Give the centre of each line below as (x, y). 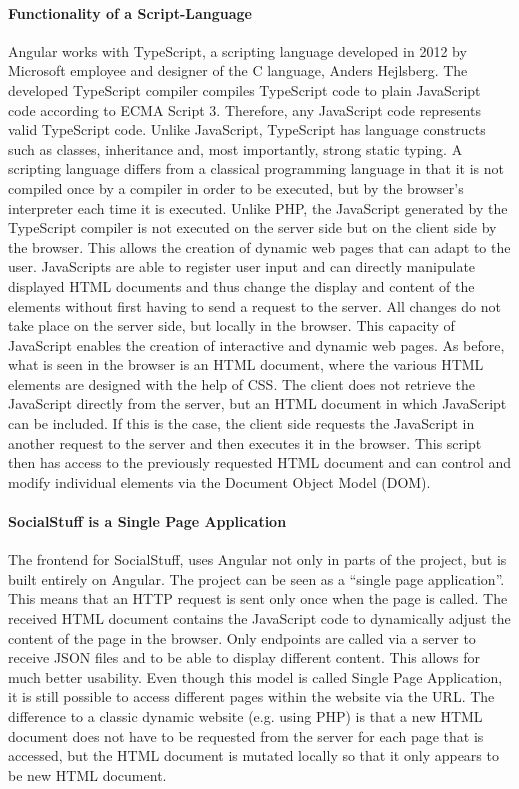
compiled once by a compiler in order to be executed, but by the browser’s (236, 187)
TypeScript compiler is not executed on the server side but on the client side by (252, 227)
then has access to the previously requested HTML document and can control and (260, 462)
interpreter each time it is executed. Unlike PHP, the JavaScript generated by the (258, 207)
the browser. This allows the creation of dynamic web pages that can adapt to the (259, 246)
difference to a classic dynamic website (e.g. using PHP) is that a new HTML (245, 716)
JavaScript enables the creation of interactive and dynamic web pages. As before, (256, 344)
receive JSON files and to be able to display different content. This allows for (244, 657)
